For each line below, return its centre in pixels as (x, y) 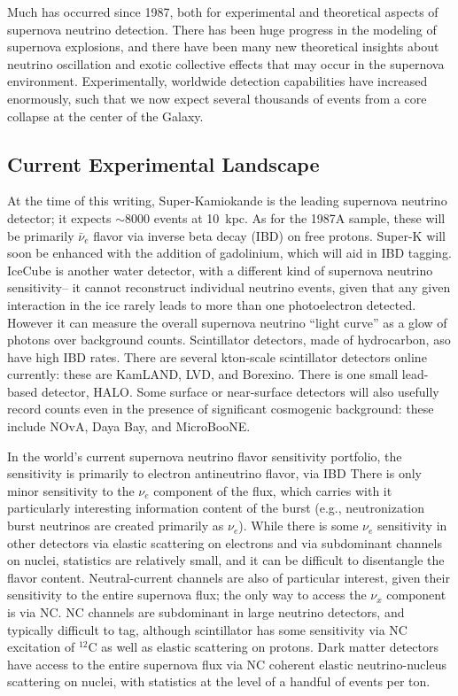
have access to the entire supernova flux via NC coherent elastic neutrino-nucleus (227, 664)
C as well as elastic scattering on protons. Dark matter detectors (263, 647)
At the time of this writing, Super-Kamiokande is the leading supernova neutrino (227, 201)
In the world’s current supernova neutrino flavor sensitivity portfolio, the (205, 456)
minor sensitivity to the (71, 490)
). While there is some (299, 526)
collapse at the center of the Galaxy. (105, 116)
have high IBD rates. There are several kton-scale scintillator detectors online (217, 356)
